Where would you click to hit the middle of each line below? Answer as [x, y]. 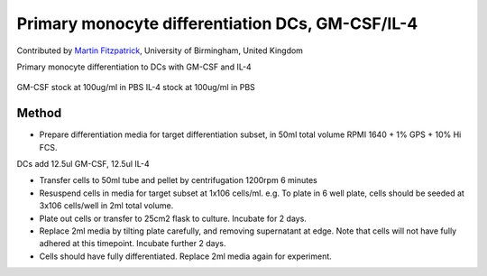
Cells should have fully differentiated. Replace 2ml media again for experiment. [186, 256]
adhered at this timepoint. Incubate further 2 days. [133, 244]
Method [39, 113]
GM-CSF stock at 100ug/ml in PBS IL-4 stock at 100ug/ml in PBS [136, 87]
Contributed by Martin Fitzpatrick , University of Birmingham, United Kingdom [160, 51]
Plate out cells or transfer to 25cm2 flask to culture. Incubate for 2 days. [173, 218]
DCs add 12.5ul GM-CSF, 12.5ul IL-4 [83, 164]
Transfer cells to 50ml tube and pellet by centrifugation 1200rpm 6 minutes [178, 180]
